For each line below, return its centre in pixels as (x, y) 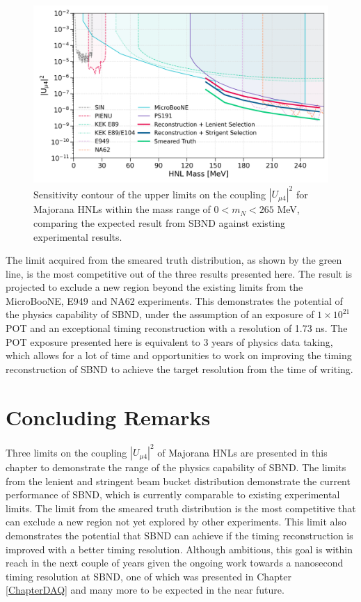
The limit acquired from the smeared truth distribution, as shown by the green (174, 260)
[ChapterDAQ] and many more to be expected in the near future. (145, 590)
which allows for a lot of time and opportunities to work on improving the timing (179, 355)
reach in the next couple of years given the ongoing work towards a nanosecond (175, 563)
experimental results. (78, 236)
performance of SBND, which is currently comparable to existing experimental (173, 494)
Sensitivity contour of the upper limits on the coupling (150, 194)
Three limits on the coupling (66, 452)
